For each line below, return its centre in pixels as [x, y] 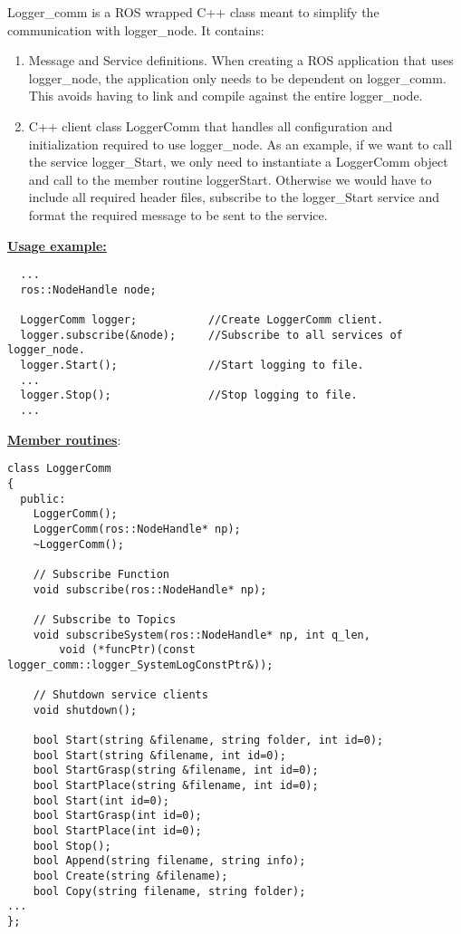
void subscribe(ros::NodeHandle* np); [150, 589]
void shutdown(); [85, 710]
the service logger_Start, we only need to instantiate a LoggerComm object [238, 162]
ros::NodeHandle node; [88, 289]
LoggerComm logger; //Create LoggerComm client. [202, 320]
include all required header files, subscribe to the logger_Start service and [234, 197]
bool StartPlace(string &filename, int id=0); [176, 786]
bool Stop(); [72, 846]
